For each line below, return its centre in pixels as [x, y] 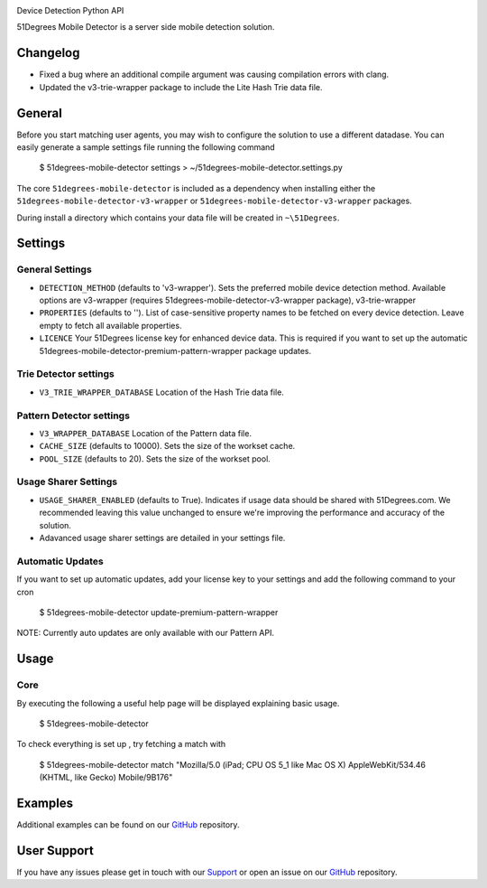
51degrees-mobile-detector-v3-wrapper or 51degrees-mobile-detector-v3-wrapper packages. [214, 201]
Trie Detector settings [65, 374]
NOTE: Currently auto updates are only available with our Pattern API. [146, 633]
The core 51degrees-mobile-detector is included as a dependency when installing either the [196, 188]
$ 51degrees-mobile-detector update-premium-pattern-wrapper [159, 612]
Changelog [48, 53]
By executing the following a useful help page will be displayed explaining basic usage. [178, 703]
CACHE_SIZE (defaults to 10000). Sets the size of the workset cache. [167, 446]
